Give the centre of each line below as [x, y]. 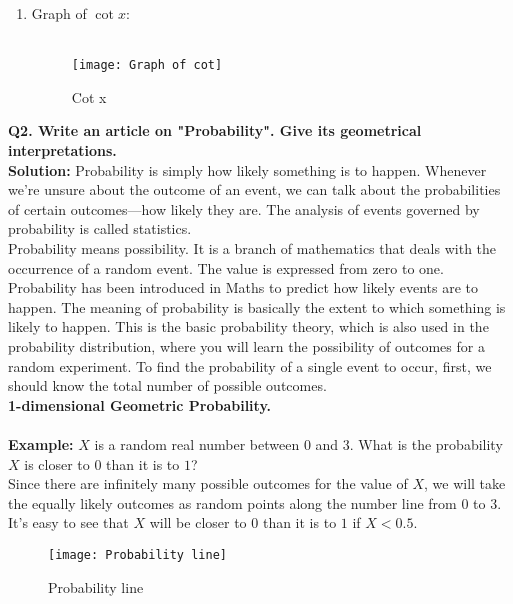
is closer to [57, 463]
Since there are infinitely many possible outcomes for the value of [208, 483]
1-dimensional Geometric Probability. [140, 404]
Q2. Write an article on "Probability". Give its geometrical [215, 130]
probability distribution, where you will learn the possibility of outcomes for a [246, 345]
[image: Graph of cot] [147, 65]
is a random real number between [197, 443]
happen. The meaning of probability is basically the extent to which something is [257, 306]
